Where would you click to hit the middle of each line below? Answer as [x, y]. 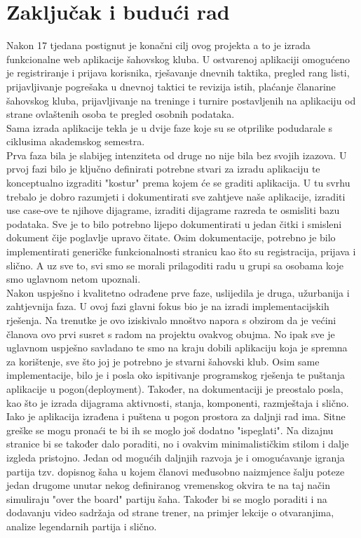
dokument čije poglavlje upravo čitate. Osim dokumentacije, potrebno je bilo [171, 237]
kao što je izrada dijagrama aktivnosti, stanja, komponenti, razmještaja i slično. [178, 402]
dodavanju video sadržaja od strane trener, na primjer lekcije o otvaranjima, [170, 512]
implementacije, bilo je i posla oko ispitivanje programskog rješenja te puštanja [176, 375]
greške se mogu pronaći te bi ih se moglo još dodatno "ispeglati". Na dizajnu [170, 430]
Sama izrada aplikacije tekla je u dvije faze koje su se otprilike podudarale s [170, 127]
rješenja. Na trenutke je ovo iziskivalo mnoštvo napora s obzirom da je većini [171, 320]
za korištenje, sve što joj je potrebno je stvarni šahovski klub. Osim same [163, 361]
